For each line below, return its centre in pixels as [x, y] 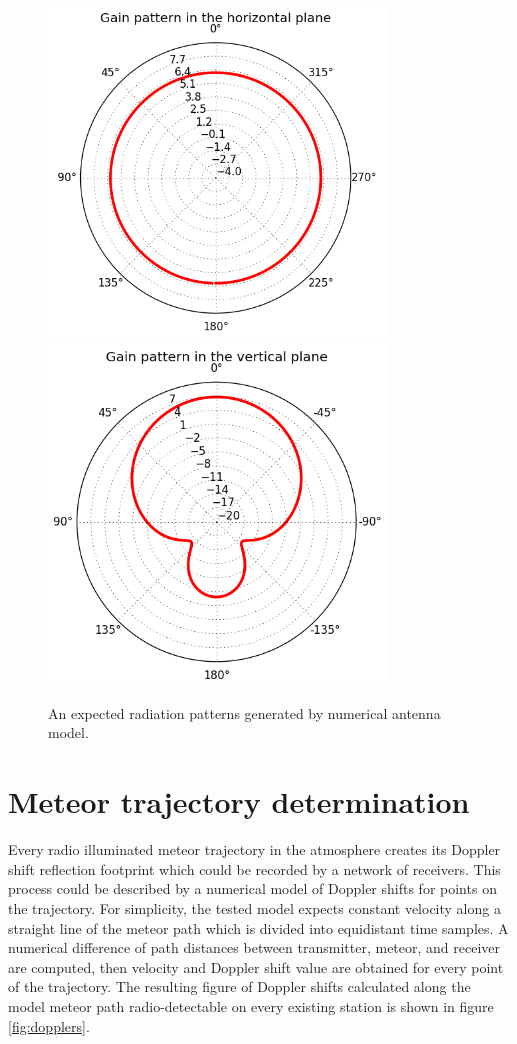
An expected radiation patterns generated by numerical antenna [244, 712]
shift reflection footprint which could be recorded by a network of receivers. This [254, 868]
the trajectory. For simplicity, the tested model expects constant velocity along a [254, 907]
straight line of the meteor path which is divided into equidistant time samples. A [258, 927]
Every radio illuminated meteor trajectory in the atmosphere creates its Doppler [254, 849]
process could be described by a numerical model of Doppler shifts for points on [252, 888]
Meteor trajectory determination [239, 801]
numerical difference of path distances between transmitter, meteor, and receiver [254, 947]
